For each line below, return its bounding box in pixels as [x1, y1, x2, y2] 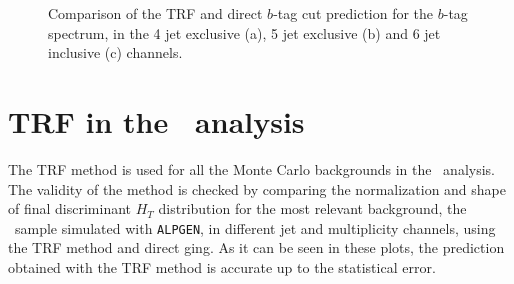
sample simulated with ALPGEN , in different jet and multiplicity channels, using [14, 217, 496, 238]
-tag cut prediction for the [273, 3, 434, 23]
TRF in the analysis [8, 100, 305, 141]
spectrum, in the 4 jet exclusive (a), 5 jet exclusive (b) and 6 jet [48, 22, 441, 43]
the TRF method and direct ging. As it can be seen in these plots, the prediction [8, 237, 505, 258]
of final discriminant [8, 198, 132, 219]
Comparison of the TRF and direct [48, 3, 263, 23]
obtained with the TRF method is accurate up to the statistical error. [8, 256, 436, 277]
